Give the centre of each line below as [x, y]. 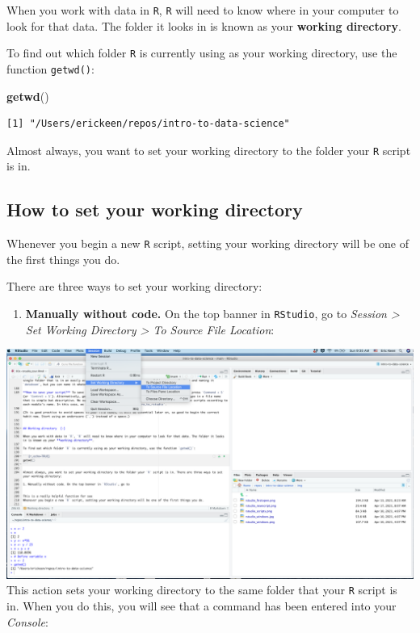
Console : [27, 621]
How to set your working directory [155, 210]
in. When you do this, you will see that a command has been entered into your [202, 606]
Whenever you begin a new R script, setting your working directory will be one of [208, 243]
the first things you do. [63, 259]
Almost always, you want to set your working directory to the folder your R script [209, 150]
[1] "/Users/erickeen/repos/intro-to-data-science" [148, 124]
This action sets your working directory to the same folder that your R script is [202, 590]
